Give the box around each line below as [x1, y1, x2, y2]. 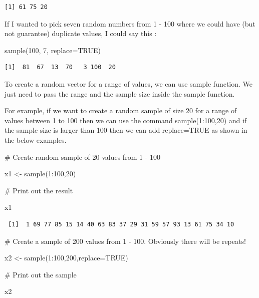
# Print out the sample [5, 269, 77, 279]
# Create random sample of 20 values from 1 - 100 [5, 151, 160, 162]
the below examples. [5, 134, 67, 145]
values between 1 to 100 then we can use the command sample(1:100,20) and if [5, 115, 247, 125]
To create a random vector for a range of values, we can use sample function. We [5, 78, 253, 89]
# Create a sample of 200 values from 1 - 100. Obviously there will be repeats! [5, 235, 246, 246]
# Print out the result [5, 185, 73, 195]
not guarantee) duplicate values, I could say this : [5, 28, 157, 39]
